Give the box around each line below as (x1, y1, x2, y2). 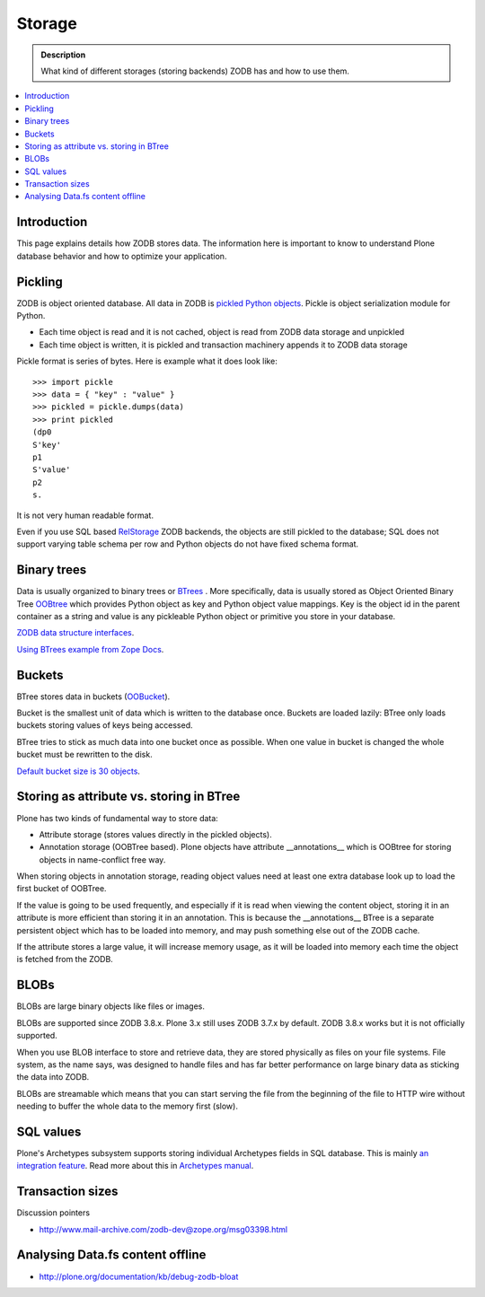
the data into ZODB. (16, 1072, 90, 1082)
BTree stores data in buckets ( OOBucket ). (16, 691, 171, 702)
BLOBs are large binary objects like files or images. (16, 1001, 206, 1012)
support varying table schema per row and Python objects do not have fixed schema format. (16, 539, 359, 549)
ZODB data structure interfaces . (16, 627, 135, 638)
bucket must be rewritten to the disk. (16, 749, 153, 760)
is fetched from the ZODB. (16, 954, 114, 965)
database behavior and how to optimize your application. (16, 250, 227, 261)
